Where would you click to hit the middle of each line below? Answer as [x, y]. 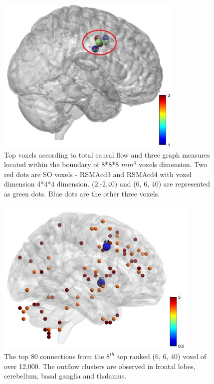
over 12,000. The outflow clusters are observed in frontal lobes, [100, 366]
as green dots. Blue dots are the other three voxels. [82, 193]
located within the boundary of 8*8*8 [62, 164]
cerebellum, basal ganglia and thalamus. [65, 376]
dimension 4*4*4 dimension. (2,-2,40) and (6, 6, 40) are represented [107, 184]
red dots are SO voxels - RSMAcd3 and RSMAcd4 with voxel [98, 174]
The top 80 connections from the [54, 356]
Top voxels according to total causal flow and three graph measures [107, 154]
